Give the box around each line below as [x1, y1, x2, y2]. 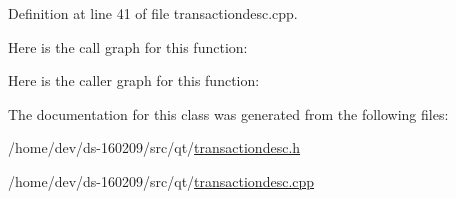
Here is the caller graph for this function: [8, 70, 260, 91]
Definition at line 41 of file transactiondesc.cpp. [8, 3, 298, 23]
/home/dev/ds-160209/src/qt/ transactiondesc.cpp [8, 170, 315, 191]
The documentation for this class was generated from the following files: [8, 103, 449, 124]
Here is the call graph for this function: [8, 36, 248, 57]
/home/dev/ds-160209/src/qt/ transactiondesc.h [8, 137, 301, 158]
